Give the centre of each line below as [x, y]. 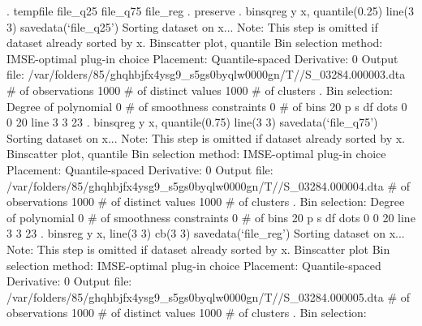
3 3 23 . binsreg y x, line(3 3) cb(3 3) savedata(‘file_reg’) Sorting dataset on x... [206, 233]
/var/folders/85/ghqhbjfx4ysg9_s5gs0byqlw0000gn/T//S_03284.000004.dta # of [209, 185]
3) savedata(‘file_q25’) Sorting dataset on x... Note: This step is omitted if [192, 26]
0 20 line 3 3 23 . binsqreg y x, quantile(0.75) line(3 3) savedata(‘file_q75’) [192, 122]
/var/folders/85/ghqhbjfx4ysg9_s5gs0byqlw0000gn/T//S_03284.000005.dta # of [209, 296]
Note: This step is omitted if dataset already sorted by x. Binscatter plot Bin [198, 249]
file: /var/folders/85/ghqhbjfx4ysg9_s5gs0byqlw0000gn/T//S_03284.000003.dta [206, 74]
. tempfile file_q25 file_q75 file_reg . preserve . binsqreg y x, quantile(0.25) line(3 [210, 11]
